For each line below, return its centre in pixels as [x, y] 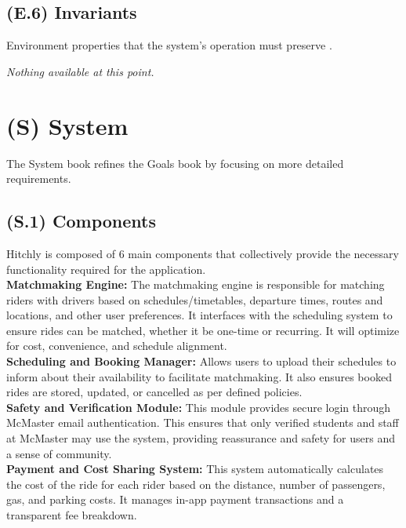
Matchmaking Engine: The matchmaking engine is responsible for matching [196, 284]
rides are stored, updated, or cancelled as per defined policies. [154, 392]
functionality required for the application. [106, 269]
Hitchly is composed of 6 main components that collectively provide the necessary [203, 253]
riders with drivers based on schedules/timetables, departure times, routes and [195, 299]
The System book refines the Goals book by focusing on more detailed [175, 163]
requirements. [39, 178]
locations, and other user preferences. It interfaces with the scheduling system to [199, 315]
